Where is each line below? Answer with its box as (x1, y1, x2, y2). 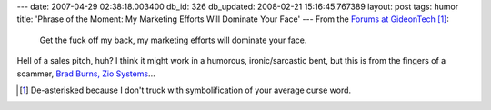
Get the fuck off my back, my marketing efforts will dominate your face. (39, 35, 307, 45)
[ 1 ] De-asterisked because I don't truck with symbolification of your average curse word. (19, 85, 352, 95)
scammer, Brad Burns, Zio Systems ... (16, 68, 155, 79)
